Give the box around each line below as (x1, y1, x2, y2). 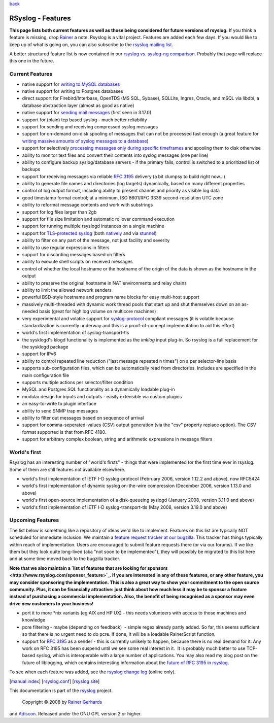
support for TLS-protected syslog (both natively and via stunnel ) (22, 230, 157, 236)
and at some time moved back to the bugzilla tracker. (9, 556, 120, 562)
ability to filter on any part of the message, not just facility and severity (22, 237, 170, 244)
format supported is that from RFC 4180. (22, 429, 107, 435)
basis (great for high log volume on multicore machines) (39, 308, 156, 315)
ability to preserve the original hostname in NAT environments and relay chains (22, 280, 187, 286)
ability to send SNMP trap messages (22, 407, 98, 414)
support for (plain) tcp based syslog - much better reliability (22, 117, 147, 123)
